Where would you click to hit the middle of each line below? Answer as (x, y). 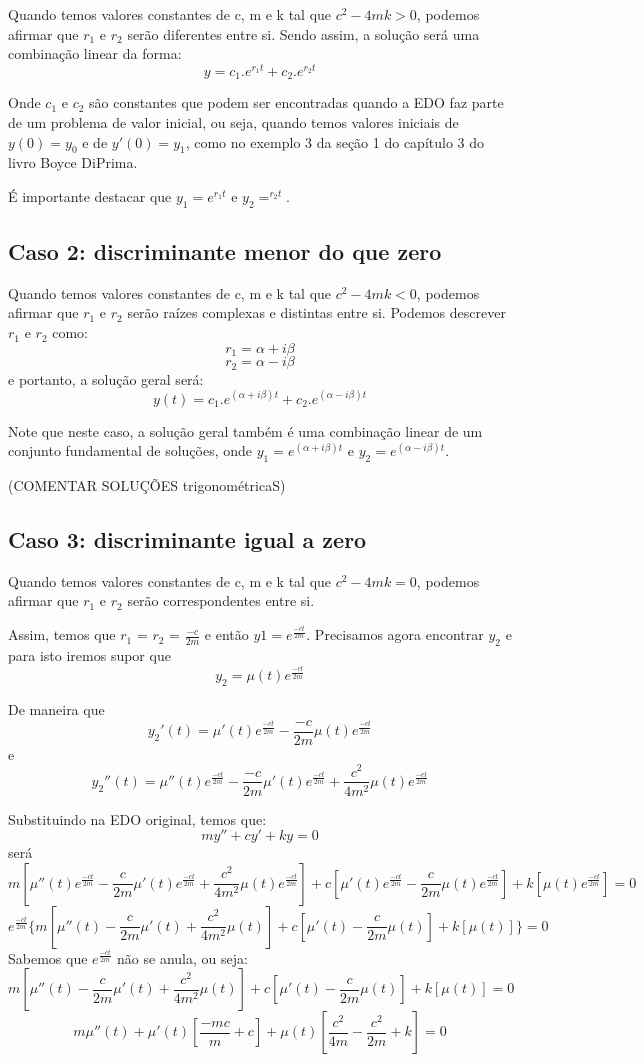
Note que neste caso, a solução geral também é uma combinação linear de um (245, 430)
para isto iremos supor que (89, 654)
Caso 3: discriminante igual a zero (187, 539)
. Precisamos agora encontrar (395, 634)
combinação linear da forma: (95, 53)
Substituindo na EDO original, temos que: (137, 818)
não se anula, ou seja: (182, 957)
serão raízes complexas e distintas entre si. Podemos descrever (316, 312)
